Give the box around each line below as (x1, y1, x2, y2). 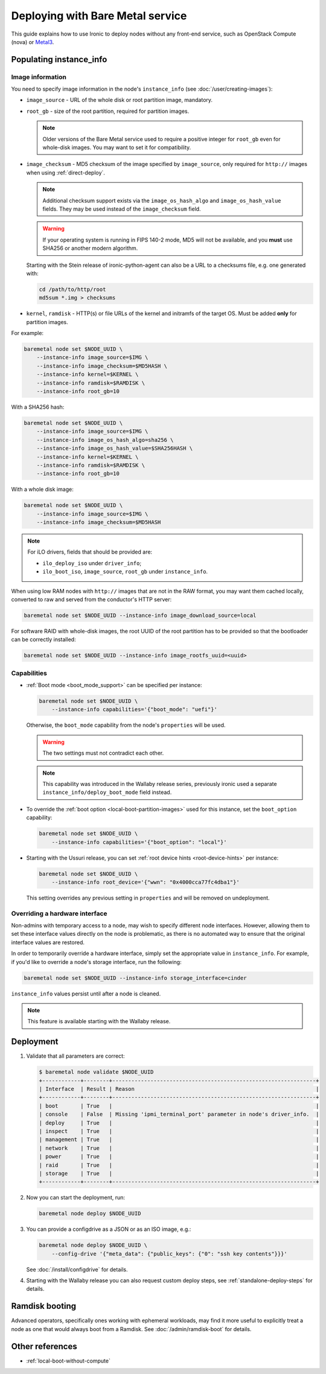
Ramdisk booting (11, 1301, 77, 1311)
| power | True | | (39, 1153, 319, 1160)
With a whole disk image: (11, 486, 74, 493)
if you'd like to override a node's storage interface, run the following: (11, 958, 182, 965)
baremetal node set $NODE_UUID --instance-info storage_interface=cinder (24, 974, 247, 981)
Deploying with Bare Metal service (11, 9, 187, 22)
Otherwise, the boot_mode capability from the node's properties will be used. (26, 721, 226, 729)
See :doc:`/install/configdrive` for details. (26, 1265, 128, 1273)
